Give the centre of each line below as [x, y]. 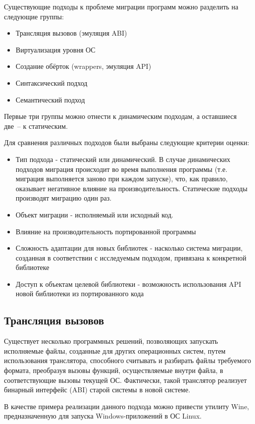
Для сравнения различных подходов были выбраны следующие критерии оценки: [127, 142]
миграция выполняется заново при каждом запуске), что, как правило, [122, 179]
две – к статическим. [36, 126]
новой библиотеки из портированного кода [80, 293]
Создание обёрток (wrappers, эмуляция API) [83, 66]
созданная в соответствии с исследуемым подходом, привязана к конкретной [131, 257]
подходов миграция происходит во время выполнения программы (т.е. [122, 169]
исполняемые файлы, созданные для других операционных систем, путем [115, 350]
